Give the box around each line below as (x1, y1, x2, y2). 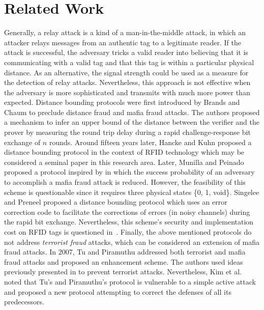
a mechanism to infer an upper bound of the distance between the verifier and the (4, 117, 259, 127)
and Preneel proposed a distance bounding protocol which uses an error (4, 196, 227, 207)
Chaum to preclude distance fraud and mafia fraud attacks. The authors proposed (4, 106, 260, 117)
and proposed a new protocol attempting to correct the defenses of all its (4, 286, 231, 297)
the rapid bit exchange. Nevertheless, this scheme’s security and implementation (4, 216, 254, 227)
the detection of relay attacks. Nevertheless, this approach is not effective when (4, 77, 251, 88)
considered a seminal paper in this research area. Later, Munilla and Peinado (4, 156, 244, 167)
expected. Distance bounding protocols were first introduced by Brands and (4, 97, 240, 107)
